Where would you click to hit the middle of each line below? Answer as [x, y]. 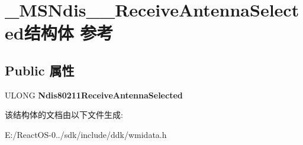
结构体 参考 [69, 33]
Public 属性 [40, 70]
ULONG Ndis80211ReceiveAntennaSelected [94, 95]
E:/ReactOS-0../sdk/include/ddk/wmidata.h [86, 134]
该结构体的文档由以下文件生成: [64, 115]
